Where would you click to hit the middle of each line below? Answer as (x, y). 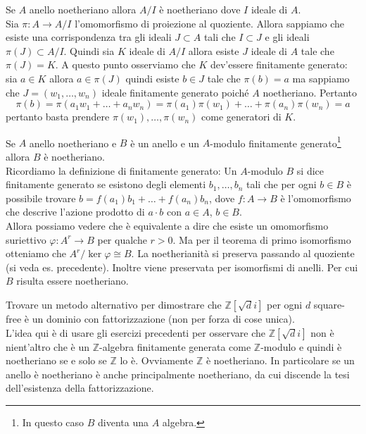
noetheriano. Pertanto (310, 92)
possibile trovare (41, 198)
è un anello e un (165, 143)
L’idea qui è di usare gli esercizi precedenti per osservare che (135, 332)
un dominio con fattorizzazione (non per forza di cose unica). (163, 318)
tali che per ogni (282, 184)
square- (329, 304)
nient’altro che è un (48, 346)
